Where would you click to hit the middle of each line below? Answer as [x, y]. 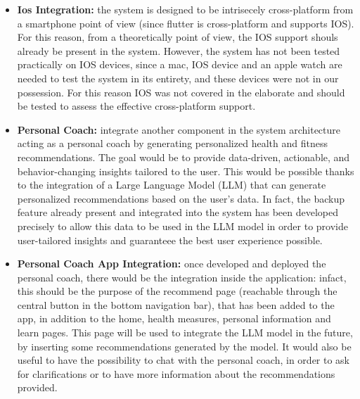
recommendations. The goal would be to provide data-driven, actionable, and [184, 157]
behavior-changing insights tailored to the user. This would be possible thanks [186, 171]
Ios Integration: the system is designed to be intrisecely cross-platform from [185, 9]
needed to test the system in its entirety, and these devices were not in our [178, 78]
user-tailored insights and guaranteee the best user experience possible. [170, 240]
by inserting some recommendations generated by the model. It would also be [184, 346]
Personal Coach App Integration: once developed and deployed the [172, 264]
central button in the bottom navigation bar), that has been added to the [176, 304]
